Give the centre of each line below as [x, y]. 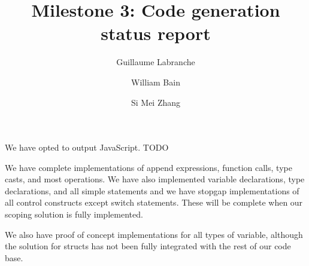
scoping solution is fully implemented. [74, 214]
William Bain [156, 82]
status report [156, 33]
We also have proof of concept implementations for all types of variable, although [154, 234]
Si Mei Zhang [156, 102]
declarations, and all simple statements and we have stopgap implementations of [152, 190]
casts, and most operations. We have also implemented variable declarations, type [155, 179]
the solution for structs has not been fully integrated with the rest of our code [148, 246]
